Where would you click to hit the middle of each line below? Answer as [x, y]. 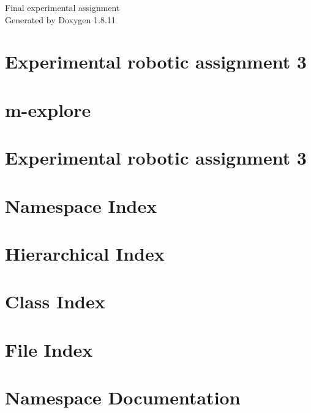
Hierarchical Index [85, 253]
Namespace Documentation [123, 397]
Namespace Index [81, 205]
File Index [49, 349]
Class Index [55, 301]
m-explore [48, 109]
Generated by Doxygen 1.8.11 [60, 19]
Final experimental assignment [62, 7]
